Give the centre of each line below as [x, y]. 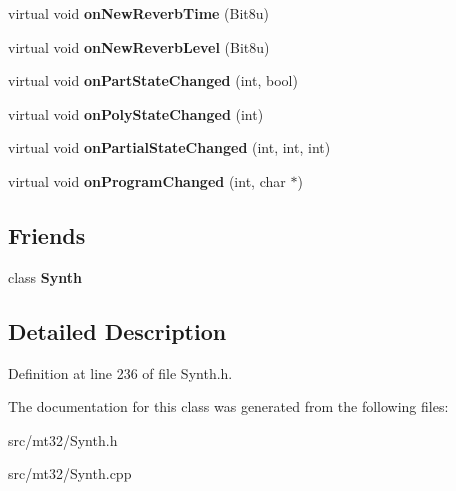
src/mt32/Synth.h [63, 439]
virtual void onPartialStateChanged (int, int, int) [169, 147]
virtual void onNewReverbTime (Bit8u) [139, 13]
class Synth [45, 276]
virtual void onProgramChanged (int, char [147, 180]
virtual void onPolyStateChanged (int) [136, 113]
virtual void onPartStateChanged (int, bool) [153, 80]
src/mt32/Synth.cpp [70, 473]
